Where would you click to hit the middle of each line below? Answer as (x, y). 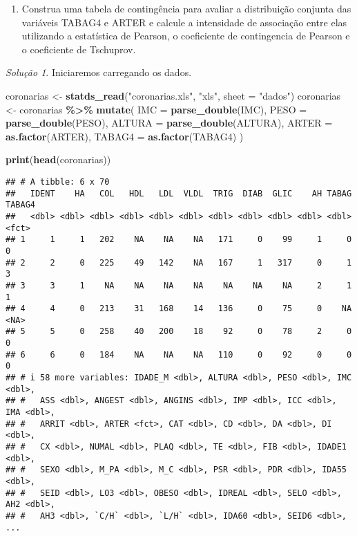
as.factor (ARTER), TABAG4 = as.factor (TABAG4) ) (125, 136)
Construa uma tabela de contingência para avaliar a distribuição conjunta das (186, 8)
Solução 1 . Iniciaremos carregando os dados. (99, 72)
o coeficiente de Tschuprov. (79, 49)
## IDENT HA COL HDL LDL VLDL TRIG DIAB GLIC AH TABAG (179, 193)
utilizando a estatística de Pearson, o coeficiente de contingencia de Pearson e (186, 36)
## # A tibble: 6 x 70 (58, 182)
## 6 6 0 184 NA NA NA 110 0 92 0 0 (179, 354)
